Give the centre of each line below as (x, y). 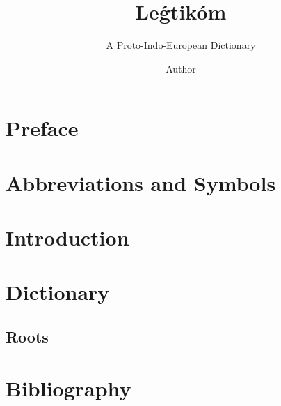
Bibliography (69, 388)
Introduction (67, 238)
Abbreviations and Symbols (141, 182)
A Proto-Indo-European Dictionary (181, 45)
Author (181, 68)
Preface (42, 128)
